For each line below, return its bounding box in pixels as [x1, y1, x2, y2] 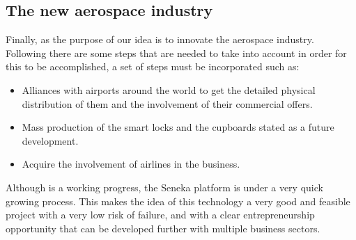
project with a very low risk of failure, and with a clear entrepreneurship [6, 207, 315, 222]
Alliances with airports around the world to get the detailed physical [22, 82, 316, 97]
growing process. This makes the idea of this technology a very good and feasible [6, 193, 350, 208]
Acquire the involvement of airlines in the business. [22, 157, 240, 171]
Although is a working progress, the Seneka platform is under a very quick [6, 179, 323, 194]
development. [22, 133, 79, 147]
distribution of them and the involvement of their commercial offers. [22, 96, 313, 111]
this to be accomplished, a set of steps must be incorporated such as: [6, 59, 300, 74]
